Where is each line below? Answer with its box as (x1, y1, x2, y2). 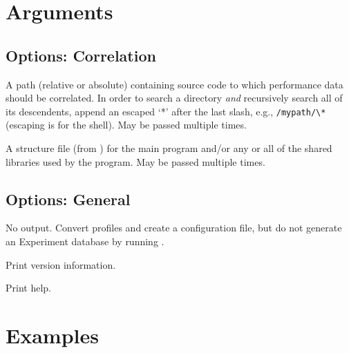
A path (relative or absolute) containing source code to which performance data (6, 77, 343, 91)
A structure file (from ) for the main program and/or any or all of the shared (6, 141, 332, 155)
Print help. (6, 280, 51, 295)
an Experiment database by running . (6, 234, 164, 248)
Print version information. (6, 257, 116, 271)
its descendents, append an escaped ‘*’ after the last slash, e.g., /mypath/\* (6, 104, 326, 118)
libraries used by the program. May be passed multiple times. (6, 154, 265, 169)
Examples (6, 321, 99, 349)
